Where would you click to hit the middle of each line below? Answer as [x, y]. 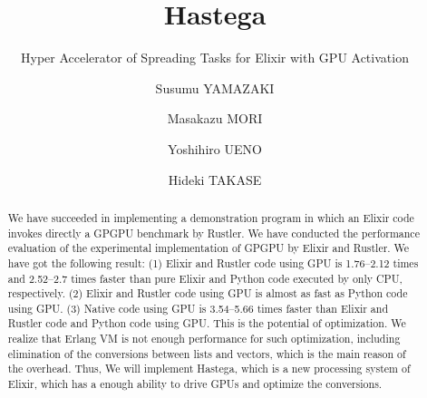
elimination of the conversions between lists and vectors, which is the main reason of [207, 353]
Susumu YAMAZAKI [215, 87]
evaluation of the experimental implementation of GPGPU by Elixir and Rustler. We [209, 248]
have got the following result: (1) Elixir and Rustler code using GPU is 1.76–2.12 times [213, 262]
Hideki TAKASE [215, 179]
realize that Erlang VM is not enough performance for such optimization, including [204, 339]
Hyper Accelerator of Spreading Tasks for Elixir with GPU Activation [215, 58]
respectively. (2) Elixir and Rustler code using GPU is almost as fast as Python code [208, 293]
